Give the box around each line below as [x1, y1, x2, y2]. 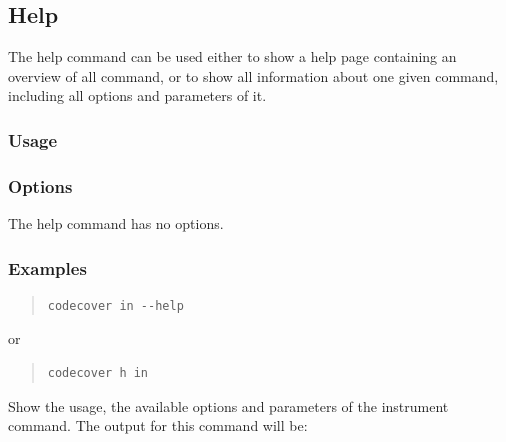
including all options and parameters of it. [8, 85, 267, 106]
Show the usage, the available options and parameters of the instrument [8, 395, 449, 416]
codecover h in [47, 366, 149, 381]
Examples [8, 255, 87, 280]
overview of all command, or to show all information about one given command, [8, 65, 499, 86]
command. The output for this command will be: [8, 415, 308, 436]
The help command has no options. [8, 213, 224, 234]
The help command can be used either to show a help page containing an [8, 46, 457, 67]
